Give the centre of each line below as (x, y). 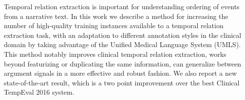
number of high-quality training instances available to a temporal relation (114, 25)
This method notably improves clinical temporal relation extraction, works (115, 54)
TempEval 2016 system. (39, 92)
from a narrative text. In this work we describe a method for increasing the (116, 16)
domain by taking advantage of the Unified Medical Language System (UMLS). (122, 44)
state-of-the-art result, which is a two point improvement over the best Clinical (122, 82)
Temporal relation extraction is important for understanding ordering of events (122, 6)
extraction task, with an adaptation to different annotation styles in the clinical (123, 35)
